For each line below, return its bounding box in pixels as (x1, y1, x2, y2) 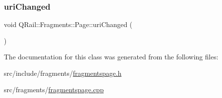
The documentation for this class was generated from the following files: (4, 52, 219, 62)
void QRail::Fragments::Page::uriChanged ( (4, 19, 132, 29)
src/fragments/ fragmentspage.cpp (4, 84, 104, 94)
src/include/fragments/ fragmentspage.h (4, 68, 122, 78)
